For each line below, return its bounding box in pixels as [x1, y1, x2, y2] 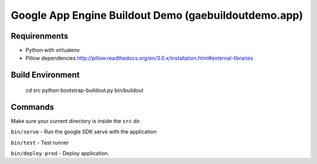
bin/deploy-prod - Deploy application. [11, 149, 110, 156]
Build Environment [11, 70, 80, 80]
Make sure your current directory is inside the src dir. [11, 117, 141, 124]
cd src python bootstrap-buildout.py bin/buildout [25, 87, 144, 94]
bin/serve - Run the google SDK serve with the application [11, 128, 157, 135]
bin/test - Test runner [11, 139, 69, 146]
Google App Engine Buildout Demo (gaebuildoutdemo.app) [11, 9, 303, 22]
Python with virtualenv [25, 47, 80, 54]
